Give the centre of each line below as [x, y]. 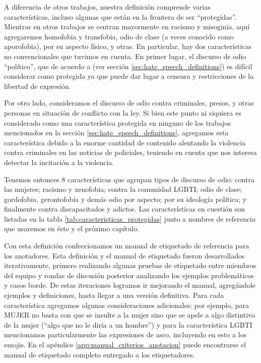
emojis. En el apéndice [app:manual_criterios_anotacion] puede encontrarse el [125, 344]
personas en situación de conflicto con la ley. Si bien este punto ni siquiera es [123, 112]
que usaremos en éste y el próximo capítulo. [72, 228]
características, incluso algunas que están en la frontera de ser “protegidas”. [120, 16]
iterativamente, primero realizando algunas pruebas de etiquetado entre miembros [130, 265]
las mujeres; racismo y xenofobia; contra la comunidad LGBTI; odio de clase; [123, 189]
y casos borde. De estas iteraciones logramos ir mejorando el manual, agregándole [130, 285]
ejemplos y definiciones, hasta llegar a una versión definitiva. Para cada [114, 295]
